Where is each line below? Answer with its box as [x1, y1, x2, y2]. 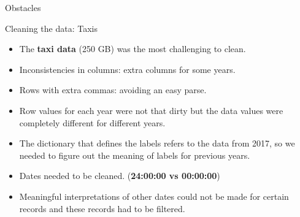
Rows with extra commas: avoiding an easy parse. [19, 83, 207, 96]
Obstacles [5, 1, 41, 13]
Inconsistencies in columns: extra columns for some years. [19, 63, 236, 75]
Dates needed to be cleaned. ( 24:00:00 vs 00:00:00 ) [19, 169, 220, 182]
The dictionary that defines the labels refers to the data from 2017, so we [19, 137, 295, 150]
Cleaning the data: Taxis [5, 21, 98, 34]
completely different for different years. [19, 116, 166, 129]
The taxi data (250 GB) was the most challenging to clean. [19, 42, 246, 55]
